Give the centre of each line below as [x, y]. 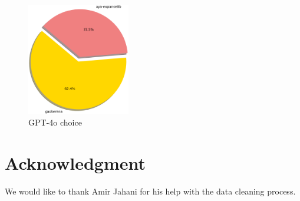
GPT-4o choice [55, 122]
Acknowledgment [75, 163]
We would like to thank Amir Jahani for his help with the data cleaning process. [150, 191]
